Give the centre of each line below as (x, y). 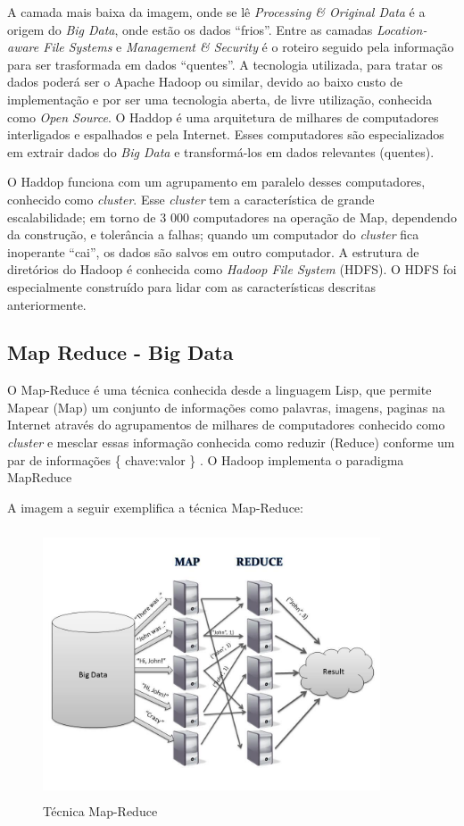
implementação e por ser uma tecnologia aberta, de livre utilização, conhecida (220, 99)
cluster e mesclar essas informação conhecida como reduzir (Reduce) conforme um (231, 442)
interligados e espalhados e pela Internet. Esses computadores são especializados (226, 134)
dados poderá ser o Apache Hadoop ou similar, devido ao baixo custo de (205, 82)
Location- (402, 29)
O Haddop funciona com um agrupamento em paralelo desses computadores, (216, 182)
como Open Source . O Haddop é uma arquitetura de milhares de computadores (223, 117)
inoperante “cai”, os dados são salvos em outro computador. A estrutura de (213, 251)
